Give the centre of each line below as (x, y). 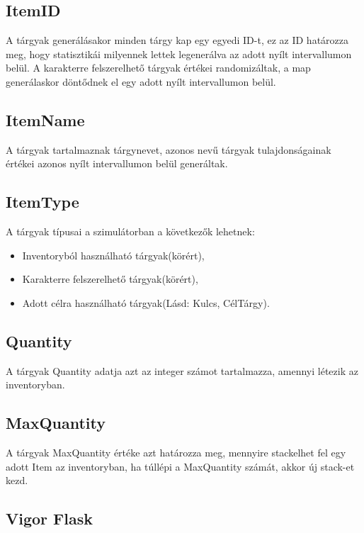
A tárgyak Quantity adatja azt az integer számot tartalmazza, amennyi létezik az (182, 370)
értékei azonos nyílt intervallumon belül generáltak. (117, 163)
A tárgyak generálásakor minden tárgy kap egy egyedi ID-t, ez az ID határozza (177, 40)
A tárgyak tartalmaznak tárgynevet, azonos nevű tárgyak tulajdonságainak (169, 149)
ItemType (42, 202)
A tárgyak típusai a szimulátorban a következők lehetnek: (130, 231)
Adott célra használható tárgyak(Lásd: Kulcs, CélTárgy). (146, 302)
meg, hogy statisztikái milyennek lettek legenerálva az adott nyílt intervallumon (179, 54)
